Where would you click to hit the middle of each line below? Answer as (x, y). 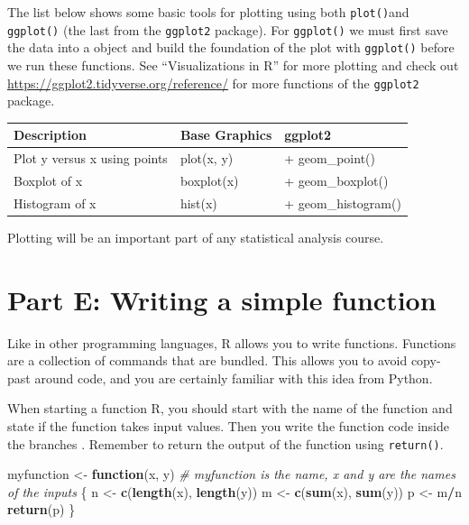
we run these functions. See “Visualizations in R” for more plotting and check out (233, 64)
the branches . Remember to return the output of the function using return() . (225, 443)
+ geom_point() (330, 158)
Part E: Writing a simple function (222, 299)
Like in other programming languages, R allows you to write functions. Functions (232, 342)
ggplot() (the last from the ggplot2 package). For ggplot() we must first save (228, 29)
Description (51, 135)
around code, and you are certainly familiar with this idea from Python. (234, 378)
